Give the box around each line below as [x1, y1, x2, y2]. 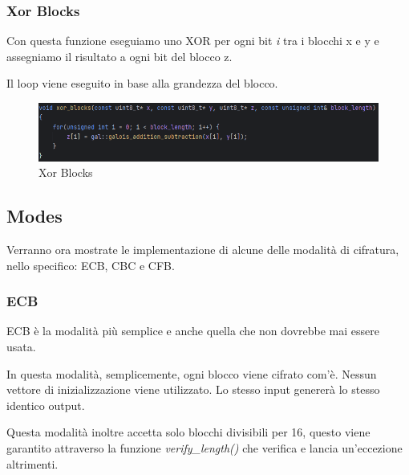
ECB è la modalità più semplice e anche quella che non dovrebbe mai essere [6, 322, 379, 339]
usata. [6, 338, 36, 354]
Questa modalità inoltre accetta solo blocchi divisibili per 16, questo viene [6, 424, 371, 440]
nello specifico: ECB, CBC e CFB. [6, 256, 175, 273]
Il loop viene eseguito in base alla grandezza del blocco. [6, 75, 278, 92]
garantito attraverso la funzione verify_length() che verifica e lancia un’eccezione [6, 439, 403, 456]
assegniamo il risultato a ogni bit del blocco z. [6, 47, 233, 64]
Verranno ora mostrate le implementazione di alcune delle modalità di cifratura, [6, 240, 399, 257]
